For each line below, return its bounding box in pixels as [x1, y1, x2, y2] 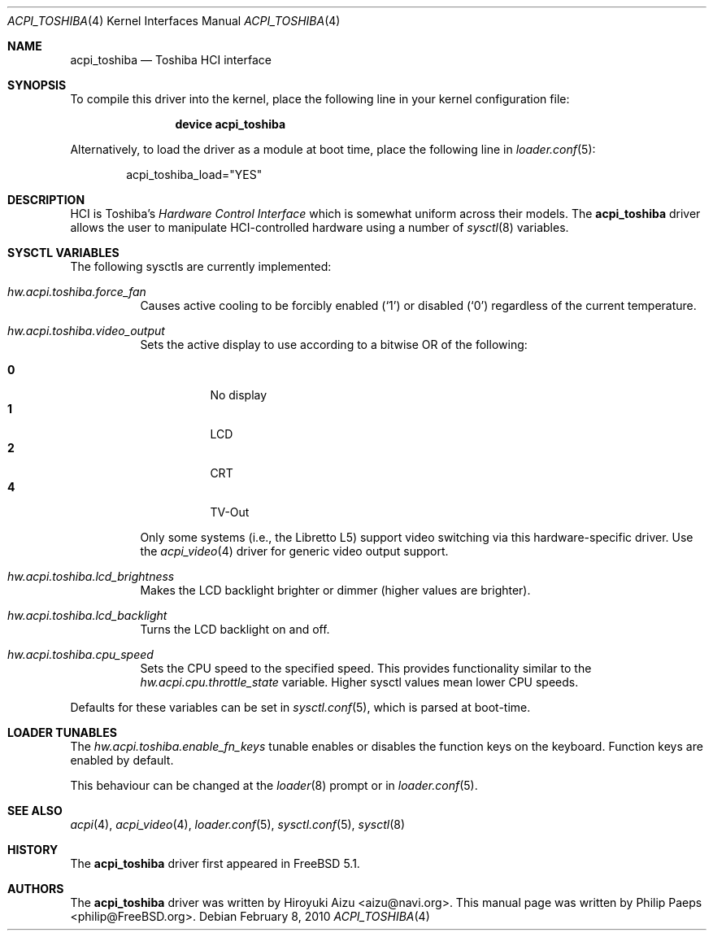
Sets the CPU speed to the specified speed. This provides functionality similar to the [140, 661, 592, 675]
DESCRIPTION [7, 193, 85, 207]
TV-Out [210, 505, 250, 519]
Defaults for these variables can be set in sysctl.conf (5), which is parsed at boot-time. [70, 700, 531, 714]
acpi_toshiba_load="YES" [126, 168, 263, 181]
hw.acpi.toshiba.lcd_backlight [7, 608, 167, 622]
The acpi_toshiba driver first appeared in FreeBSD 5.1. [70, 856, 360, 870]
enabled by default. [70, 753, 174, 767]
